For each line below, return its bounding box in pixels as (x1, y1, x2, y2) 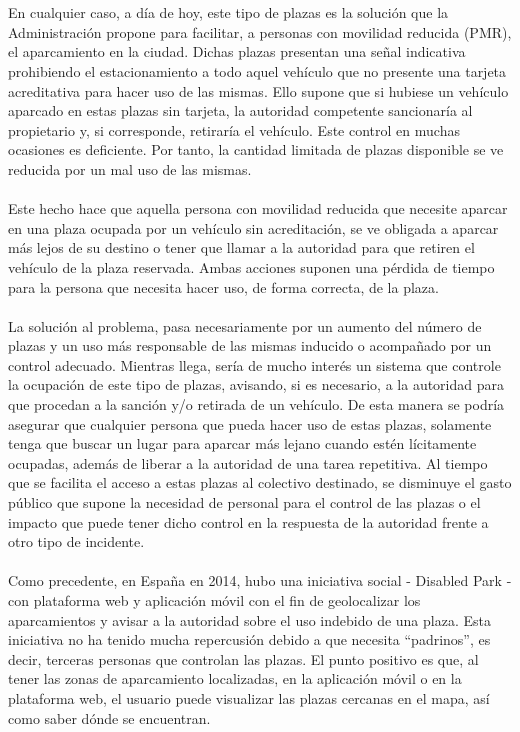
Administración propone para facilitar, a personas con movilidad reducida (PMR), (8, 21, 512, 42)
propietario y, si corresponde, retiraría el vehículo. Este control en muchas (8, 119, 460, 140)
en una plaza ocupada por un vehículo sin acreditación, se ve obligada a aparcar (8, 217, 499, 238)
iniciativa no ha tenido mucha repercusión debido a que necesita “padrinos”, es (8, 629, 491, 650)
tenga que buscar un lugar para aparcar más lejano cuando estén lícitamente (8, 433, 477, 454)
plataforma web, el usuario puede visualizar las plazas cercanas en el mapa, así (8, 687, 490, 708)
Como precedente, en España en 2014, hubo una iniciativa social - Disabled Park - (8, 570, 512, 591)
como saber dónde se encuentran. (8, 707, 211, 728)
